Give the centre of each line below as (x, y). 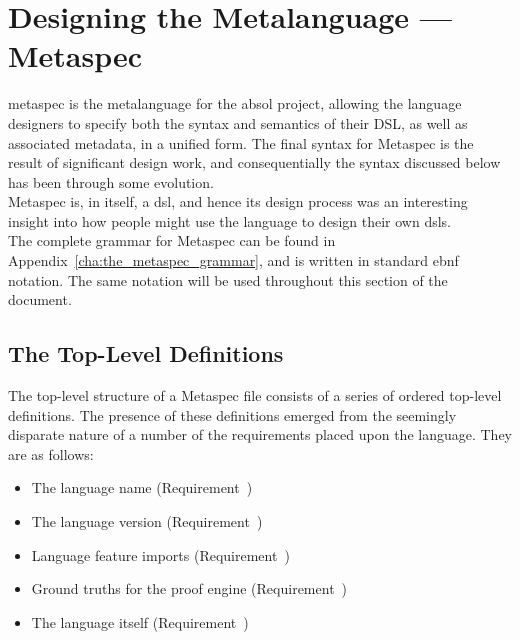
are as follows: (51, 453)
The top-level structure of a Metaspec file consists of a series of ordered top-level (255, 395)
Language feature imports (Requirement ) (160, 554)
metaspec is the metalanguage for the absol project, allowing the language (235, 103)
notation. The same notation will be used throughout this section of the (228, 279)
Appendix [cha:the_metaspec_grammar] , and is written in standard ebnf (233, 260)
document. (40, 299)
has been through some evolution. (111, 181)
